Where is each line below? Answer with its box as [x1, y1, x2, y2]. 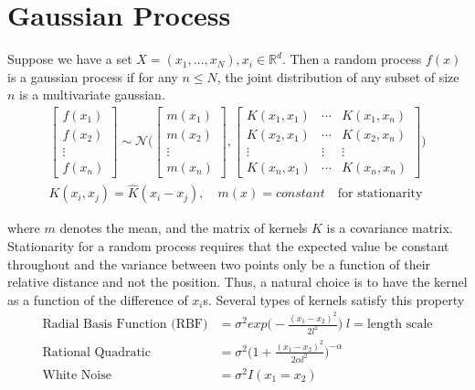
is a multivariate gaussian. [19, 85, 165, 104]
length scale [366, 318, 433, 332]
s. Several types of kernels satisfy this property [203, 290, 465, 309]
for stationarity [337, 187, 423, 201]
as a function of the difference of [7, 290, 188, 309]
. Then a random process [281, 49, 422, 69]
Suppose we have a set [7, 49, 132, 69]
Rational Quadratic [42, 345, 151, 359]
